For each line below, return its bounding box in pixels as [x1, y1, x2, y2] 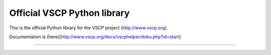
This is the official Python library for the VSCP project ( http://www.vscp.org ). [9, 25, 168, 31]
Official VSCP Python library [9, 7, 130, 18]
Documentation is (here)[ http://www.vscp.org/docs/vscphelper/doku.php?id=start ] [9, 34, 181, 40]
